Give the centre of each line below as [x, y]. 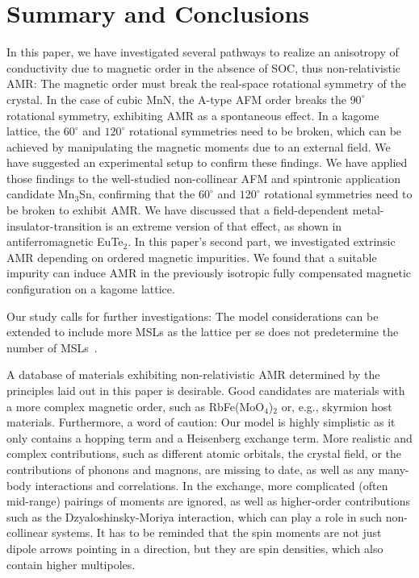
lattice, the [34, 131]
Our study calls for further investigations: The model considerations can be [193, 316]
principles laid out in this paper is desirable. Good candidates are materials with [206, 390]
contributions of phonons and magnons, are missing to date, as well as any [191, 469]
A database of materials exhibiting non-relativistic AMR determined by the [193, 374]
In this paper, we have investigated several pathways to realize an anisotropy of [203, 52]
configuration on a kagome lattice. [91, 289]
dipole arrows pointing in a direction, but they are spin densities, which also [195, 548]
